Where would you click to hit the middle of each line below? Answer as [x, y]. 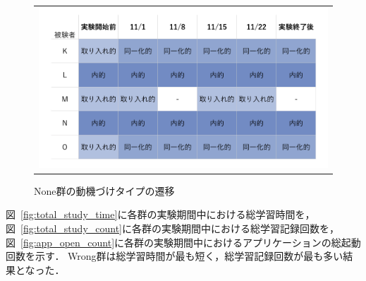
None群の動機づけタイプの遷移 [104, 190]
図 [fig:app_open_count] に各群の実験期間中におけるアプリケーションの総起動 [183, 242]
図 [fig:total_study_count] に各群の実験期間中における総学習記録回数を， [173, 228]
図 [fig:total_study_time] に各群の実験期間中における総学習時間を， [160, 214]
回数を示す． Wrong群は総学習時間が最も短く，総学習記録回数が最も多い [175, 256]
